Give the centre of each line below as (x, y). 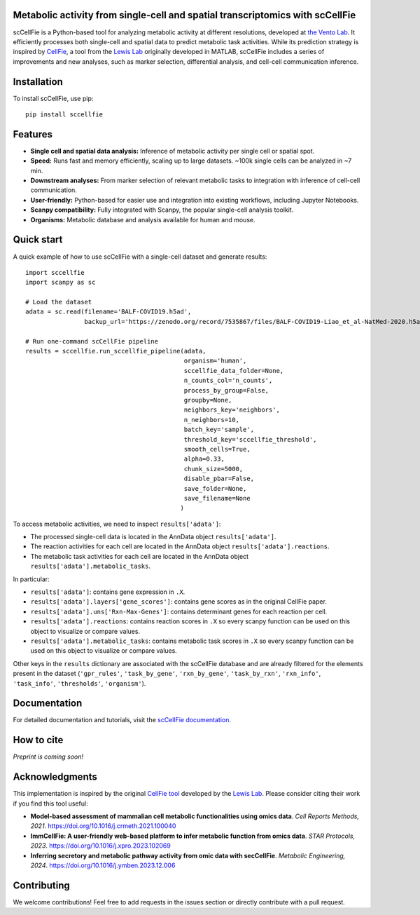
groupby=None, (208, 400)
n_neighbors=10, (211, 420)
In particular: (31, 579)
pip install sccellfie (64, 114)
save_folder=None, (215, 488)
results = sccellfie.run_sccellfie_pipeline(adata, (116, 351)
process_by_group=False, (226, 390)
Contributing (41, 885)
